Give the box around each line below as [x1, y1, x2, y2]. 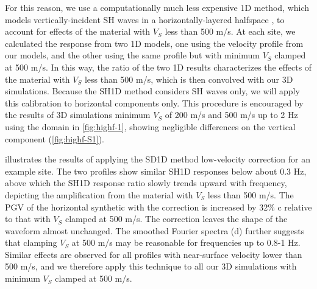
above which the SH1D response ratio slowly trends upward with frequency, [5, 176, 287, 189]
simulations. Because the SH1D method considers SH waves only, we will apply [5, 85, 300, 97]
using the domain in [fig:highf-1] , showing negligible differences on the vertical [5, 120, 296, 133]
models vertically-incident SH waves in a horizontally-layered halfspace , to [5, 13, 285, 26]
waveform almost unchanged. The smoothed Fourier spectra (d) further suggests [5, 224, 305, 237]
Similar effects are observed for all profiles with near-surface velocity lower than [5, 248, 302, 260]
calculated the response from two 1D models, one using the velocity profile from [5, 37, 304, 49]
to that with [5, 212, 51, 225]
